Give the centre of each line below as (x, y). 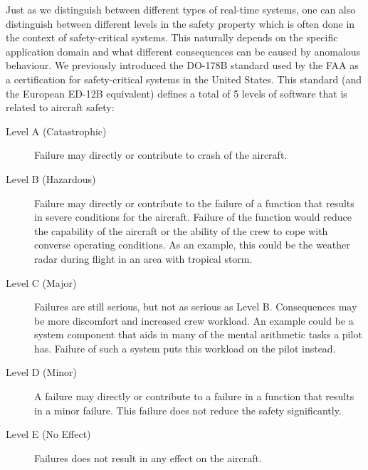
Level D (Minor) (41, 372)
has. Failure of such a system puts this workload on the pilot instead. (185, 348)
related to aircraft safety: (60, 107)
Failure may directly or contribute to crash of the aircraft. (161, 155)
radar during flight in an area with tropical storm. (143, 258)
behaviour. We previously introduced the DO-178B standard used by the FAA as (182, 65)
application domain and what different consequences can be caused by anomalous (183, 51)
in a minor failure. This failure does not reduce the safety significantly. (188, 410)
